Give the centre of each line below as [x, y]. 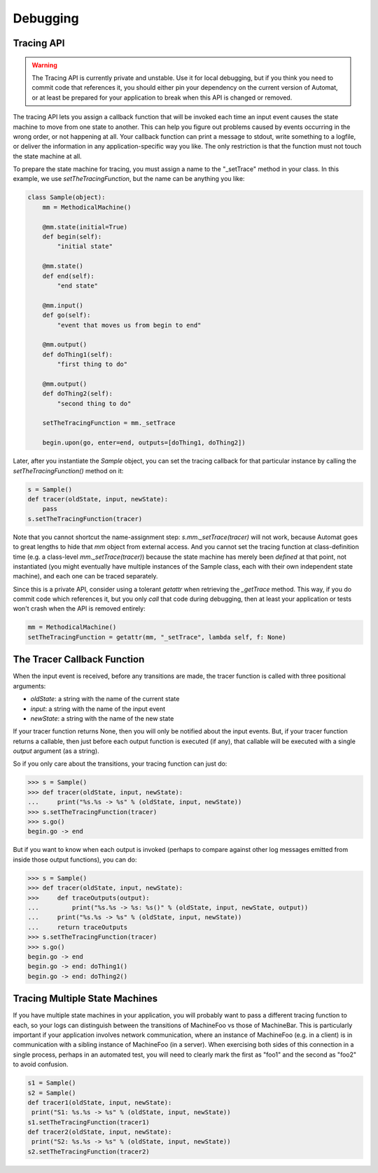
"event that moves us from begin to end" [129, 325]
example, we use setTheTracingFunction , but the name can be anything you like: [129, 179]
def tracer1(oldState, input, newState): [100, 1102]
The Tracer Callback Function [79, 659]
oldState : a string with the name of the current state [105, 699]
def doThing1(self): [78, 354]
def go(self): [66, 315]
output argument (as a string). [56, 751]
